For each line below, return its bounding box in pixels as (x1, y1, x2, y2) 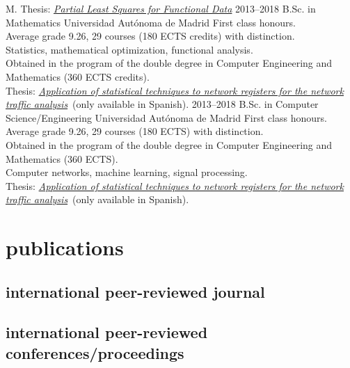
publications (6, 233, 124, 262)
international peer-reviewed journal (6, 280, 265, 302)
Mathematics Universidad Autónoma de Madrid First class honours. (6, 15, 296, 29)
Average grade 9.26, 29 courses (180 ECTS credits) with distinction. (6, 29, 295, 43)
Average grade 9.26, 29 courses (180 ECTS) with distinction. (6, 124, 264, 138)
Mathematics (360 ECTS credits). (6, 69, 150, 83)
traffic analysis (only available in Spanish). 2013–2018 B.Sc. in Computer (6, 97, 319, 111)
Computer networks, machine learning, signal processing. (6, 165, 248, 179)
